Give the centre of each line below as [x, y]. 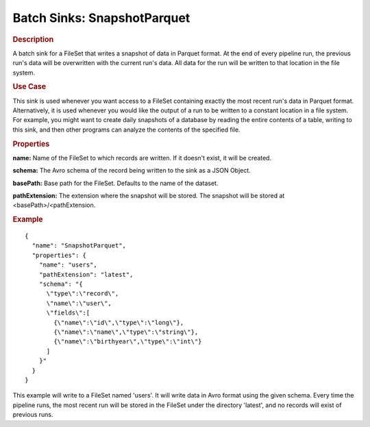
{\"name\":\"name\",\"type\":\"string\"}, [126, 332]
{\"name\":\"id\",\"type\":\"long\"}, [119, 322]
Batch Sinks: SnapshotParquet [101, 18]
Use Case [29, 87]
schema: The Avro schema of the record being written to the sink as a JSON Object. [132, 171]
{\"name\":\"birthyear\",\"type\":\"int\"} [128, 342]
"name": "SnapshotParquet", [79, 246]
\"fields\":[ [68, 313]
